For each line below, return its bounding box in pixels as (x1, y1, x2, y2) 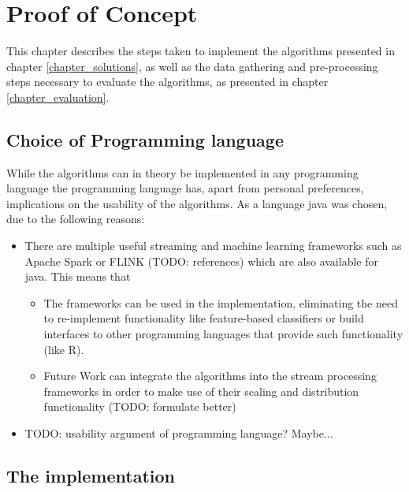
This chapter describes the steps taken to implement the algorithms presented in (6, 43, 395, 59)
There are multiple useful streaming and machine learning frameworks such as (24, 237, 402, 254)
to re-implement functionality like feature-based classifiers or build (43, 310, 364, 326)
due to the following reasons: (6, 211, 145, 227)
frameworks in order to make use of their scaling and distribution (43, 382, 359, 399)
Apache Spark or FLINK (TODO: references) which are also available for (24, 252, 378, 269)
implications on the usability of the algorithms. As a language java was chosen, (6, 195, 388, 211)
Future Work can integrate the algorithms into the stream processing (43, 367, 377, 384)
